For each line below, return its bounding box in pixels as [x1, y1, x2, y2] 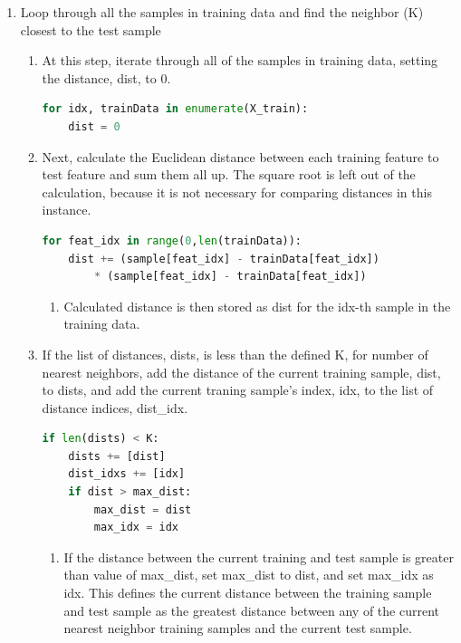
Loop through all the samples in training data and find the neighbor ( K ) [20, 3, 424, 21]
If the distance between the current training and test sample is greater [63, 547, 454, 566]
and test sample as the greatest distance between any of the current [63, 600, 439, 619]
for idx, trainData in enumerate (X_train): [42, 102, 309, 116]
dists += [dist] [68, 449, 166, 463]
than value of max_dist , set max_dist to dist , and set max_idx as [63, 565, 434, 584]
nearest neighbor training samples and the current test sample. [63, 619, 412, 638]
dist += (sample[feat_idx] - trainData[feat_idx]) [68, 252, 379, 265]
